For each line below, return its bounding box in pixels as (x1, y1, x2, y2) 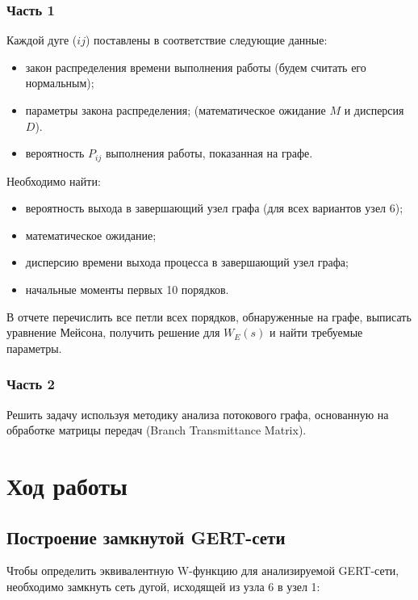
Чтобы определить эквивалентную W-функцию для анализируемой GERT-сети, (6, 562, 399, 579)
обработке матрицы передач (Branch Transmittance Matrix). (6, 422, 307, 438)
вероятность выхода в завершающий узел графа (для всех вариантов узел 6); (25, 199, 403, 216)
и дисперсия (344, 102, 404, 118)
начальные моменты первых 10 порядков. (25, 281, 229, 298)
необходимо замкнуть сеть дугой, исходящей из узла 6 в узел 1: (6, 577, 320, 594)
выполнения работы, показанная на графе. (105, 145, 313, 162)
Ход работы (6, 468, 127, 501)
